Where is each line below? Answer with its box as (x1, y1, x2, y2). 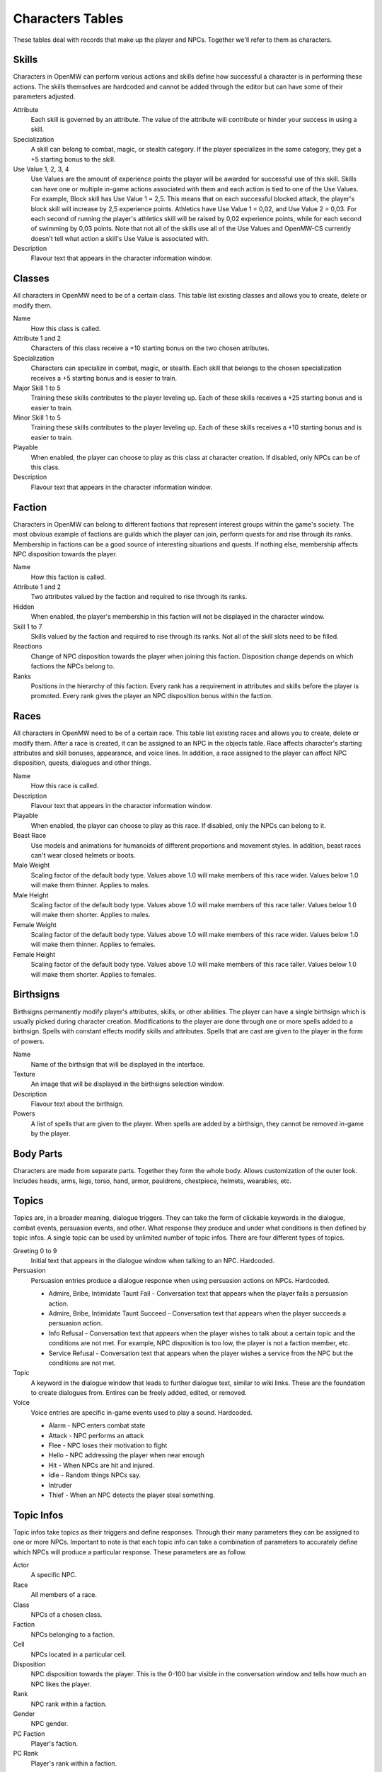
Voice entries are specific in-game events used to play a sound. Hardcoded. (30, 1408, 253, 1417)
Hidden (13, 602, 35, 611)
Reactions (13, 642, 42, 651)
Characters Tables (13, 11, 124, 26)
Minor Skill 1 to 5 (13, 413, 62, 422)
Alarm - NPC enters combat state (48, 1421, 146, 1430)
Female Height (13, 950, 56, 958)
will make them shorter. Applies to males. (30, 911, 151, 919)
